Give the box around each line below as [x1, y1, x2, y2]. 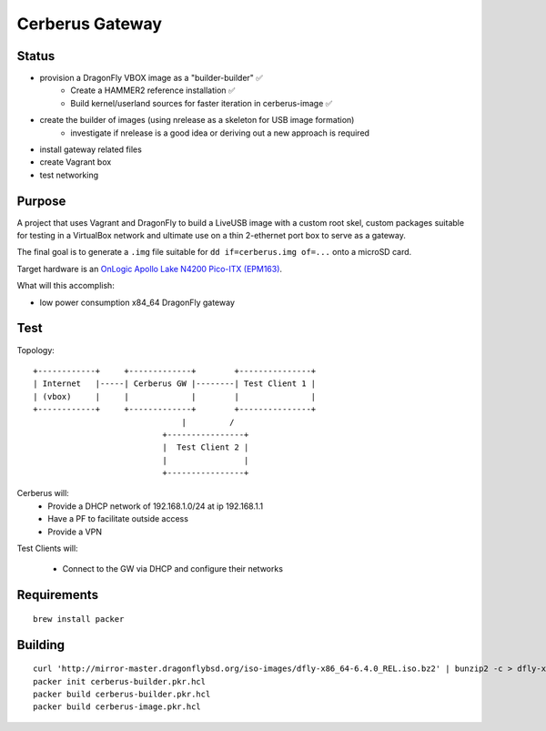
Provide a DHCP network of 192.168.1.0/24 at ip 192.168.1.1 [47, 501, 264, 512]
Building [16, 637, 66, 653]
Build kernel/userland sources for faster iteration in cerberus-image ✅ [70, 97, 333, 108]
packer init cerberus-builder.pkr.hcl [33, 676, 207, 686]
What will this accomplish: [16, 280, 116, 291]
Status [16, 48, 56, 64]
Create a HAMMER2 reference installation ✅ [70, 85, 236, 96]
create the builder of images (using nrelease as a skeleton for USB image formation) [39, 115, 355, 126]
